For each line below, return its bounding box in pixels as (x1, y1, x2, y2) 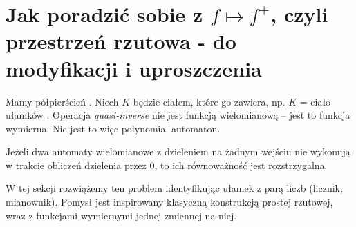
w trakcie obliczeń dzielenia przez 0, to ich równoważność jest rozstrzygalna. (6, 157, 328, 172)
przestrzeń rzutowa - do (6, 27, 236, 55)
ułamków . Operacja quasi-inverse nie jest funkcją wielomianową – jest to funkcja (6, 108, 350, 122)
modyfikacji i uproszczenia (6, 54, 262, 82)
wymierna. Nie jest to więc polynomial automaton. (6, 121, 221, 135)
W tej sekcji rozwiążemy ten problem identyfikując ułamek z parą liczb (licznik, (6, 181, 343, 195)
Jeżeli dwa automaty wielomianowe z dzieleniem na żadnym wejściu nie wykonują (6, 144, 350, 159)
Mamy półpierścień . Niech (6, 94, 119, 108)
